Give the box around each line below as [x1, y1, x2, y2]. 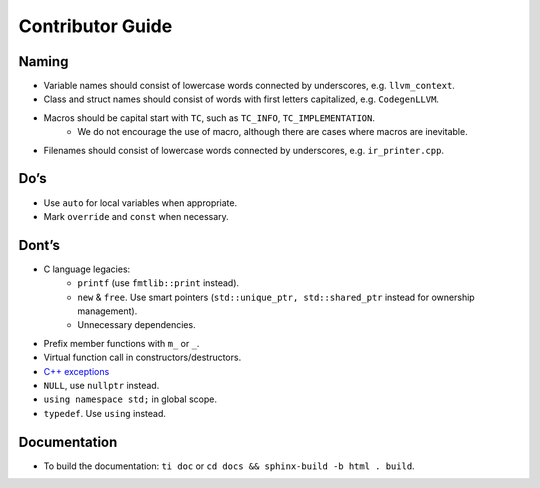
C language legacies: [43, 263, 131, 275]
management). [77, 305, 138, 317]
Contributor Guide [18, 15, 173, 37]
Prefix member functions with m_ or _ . [43, 337, 200, 349]
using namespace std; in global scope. [43, 393, 217, 405]
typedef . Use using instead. [43, 407, 167, 419]
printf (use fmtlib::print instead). [77, 277, 240, 289]
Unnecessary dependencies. [77, 319, 196, 331]
